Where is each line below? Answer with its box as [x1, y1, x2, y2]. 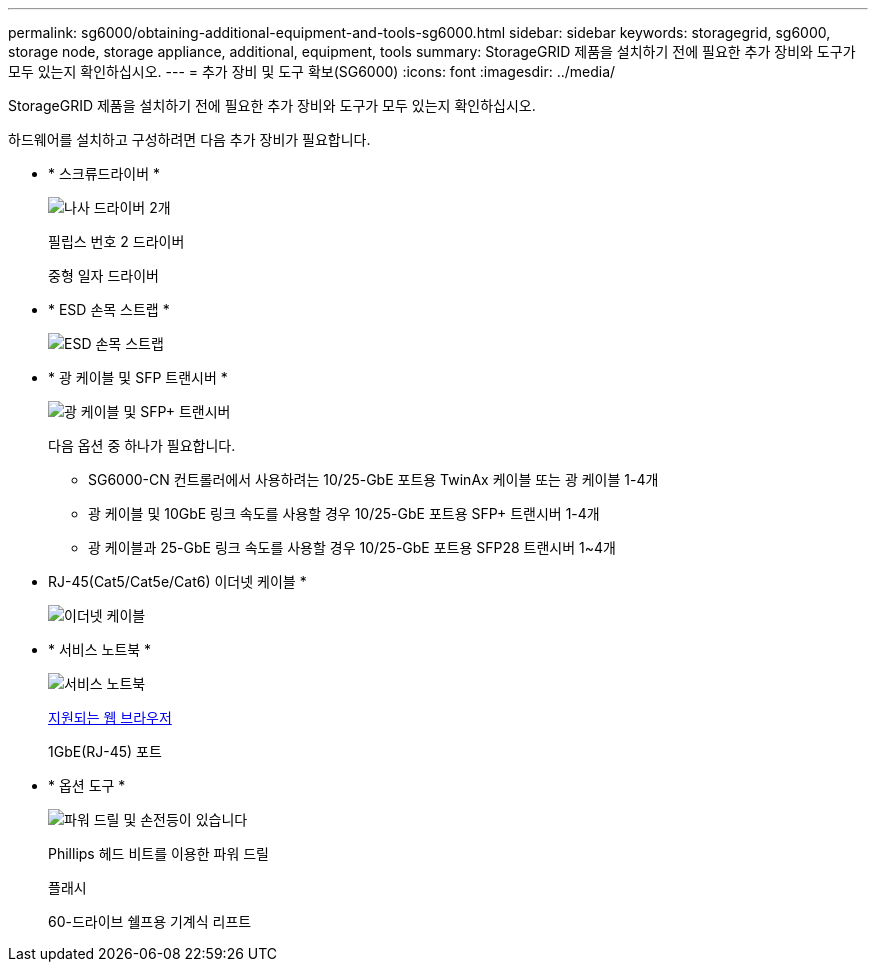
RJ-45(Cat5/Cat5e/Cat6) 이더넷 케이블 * [48, 573, 307, 590]
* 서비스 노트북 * [48, 641, 152, 658]
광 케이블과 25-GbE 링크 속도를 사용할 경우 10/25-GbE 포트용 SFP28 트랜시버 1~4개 [88, 539, 616, 556]
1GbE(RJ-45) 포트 [48, 743, 162, 760]
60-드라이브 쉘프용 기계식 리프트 [48, 913, 252, 930]
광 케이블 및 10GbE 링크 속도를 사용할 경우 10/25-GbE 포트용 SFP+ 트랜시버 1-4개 [88, 505, 600, 522]
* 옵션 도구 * [48, 777, 126, 794]
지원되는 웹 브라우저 [48, 709, 172, 726]
